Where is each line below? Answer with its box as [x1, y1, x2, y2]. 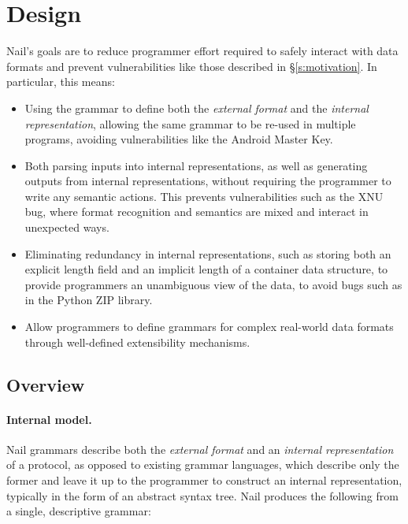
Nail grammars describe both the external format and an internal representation [6, 440, 394, 457]
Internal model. [6, 411, 92, 427]
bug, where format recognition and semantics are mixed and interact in [24, 203, 369, 220]
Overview [6, 372, 85, 396]
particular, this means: [6, 73, 115, 90]
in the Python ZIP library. [24, 292, 153, 308]
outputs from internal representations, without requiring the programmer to [24, 173, 391, 189]
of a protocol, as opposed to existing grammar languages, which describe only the [6, 456, 399, 473]
